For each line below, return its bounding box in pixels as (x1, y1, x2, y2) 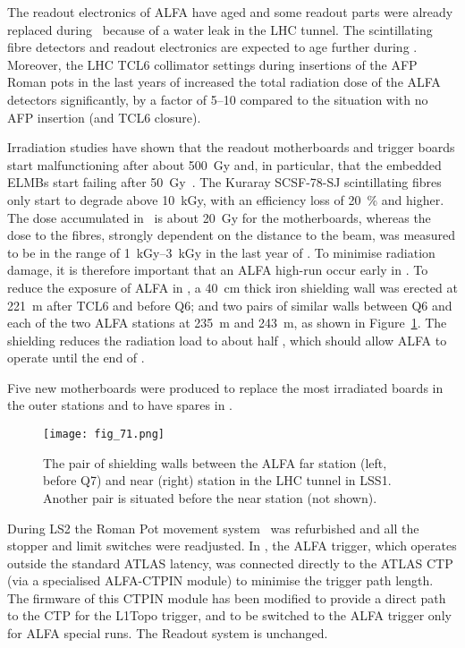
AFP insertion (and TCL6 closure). (7, 107, 201, 126)
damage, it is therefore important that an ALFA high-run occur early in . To (7, 260, 428, 279)
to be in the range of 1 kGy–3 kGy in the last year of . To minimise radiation (7, 243, 435, 261)
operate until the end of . (7, 348, 145, 367)
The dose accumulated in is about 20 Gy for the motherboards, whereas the (7, 208, 431, 226)
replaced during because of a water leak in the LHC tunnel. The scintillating (7, 20, 433, 38)
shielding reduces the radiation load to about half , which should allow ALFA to (7, 330, 447, 349)
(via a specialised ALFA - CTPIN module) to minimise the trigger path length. (7, 571, 434, 590)
